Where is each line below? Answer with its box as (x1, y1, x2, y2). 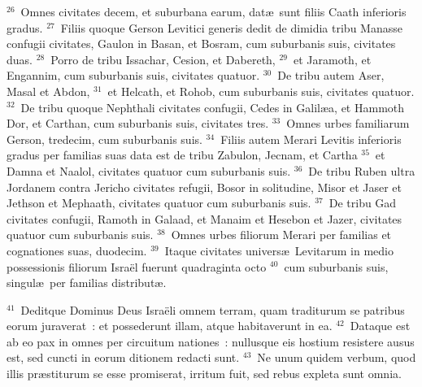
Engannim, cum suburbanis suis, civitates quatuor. (7, 67, 260, 84)
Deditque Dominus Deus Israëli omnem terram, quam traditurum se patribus (20, 301, 405, 318)
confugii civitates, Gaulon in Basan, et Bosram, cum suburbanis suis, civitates (7, 35, 396, 52)
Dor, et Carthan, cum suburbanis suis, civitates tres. (7, 115, 269, 132)
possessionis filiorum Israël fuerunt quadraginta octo (7, 258, 267, 275)
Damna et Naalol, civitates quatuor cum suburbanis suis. (7, 162, 291, 179)
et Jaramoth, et (293, 50, 372, 67)
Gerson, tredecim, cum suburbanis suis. (7, 130, 202, 147)
